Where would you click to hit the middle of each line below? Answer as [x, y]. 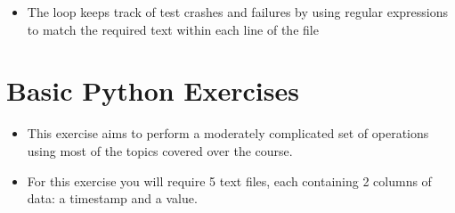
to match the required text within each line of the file [173, 29]
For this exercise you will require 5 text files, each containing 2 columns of [229, 180]
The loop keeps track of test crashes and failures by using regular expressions [238, 12]
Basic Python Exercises [153, 90]
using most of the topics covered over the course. [160, 150]
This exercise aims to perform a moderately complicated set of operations [228, 133]
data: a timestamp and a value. [112, 198]
